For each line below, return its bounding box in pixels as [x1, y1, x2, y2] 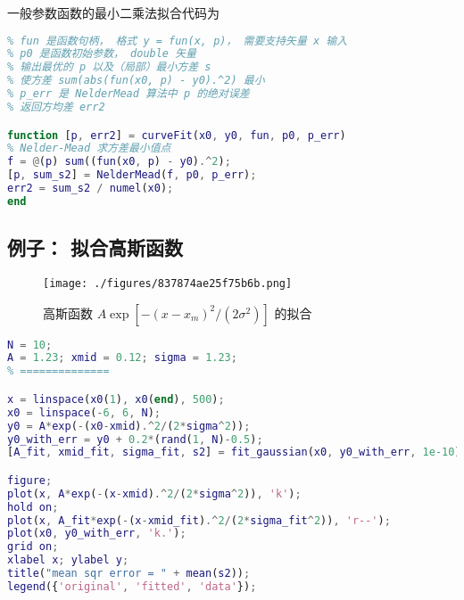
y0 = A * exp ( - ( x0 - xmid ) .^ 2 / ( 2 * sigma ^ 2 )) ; [7, 419, 251, 432]
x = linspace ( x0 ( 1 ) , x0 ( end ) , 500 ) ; [7, 392, 225, 406]
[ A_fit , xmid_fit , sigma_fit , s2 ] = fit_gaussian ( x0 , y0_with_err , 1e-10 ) [7, 446, 461, 459]
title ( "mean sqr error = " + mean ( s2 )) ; [7, 567, 251, 580]
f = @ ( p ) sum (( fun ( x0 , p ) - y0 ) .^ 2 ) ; [7, 155, 231, 168]
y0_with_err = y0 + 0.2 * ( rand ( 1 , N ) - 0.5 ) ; [7, 432, 263, 446]
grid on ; [7, 540, 59, 554]
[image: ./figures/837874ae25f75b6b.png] [43, 276, 293, 290]
